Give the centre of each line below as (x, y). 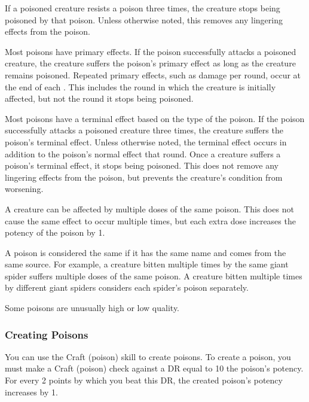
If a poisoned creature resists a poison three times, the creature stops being (143, 8)
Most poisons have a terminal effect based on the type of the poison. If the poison (155, 118)
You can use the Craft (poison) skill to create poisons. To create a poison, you (148, 356)
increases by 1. (31, 392)
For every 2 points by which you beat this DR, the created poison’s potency (144, 380)
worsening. (24, 189)
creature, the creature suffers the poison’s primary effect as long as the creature (150, 63)
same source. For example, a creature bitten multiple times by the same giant (147, 264)
